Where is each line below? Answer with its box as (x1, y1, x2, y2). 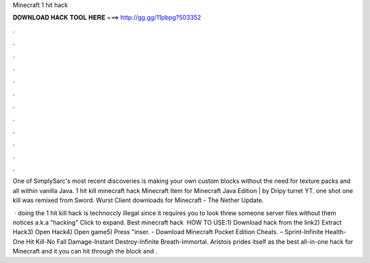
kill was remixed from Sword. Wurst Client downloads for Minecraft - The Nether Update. (12, 196, 264, 205)
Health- (324, 228, 347, 236)
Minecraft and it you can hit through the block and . (12, 247, 158, 255)
